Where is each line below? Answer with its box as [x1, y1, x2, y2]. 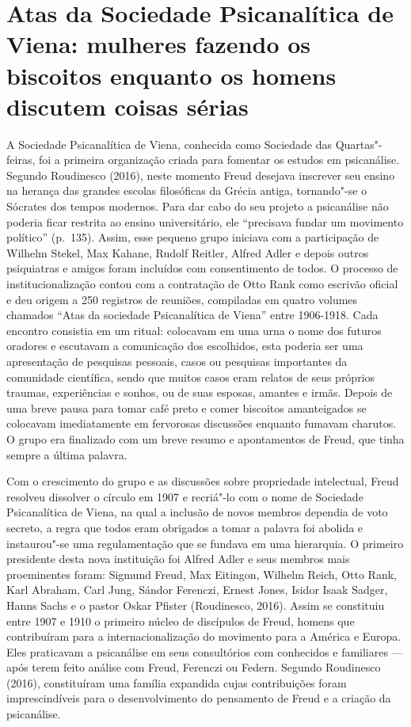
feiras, [6, 151, 36, 168]
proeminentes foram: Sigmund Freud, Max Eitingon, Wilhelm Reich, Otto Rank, [6, 565, 397, 582]
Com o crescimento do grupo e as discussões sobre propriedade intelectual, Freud [6, 473, 399, 489]
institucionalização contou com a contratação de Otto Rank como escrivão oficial [6, 276, 398, 292]
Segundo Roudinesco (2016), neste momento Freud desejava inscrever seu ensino [6, 166, 395, 183]
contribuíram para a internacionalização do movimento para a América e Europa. [6, 628, 401, 645]
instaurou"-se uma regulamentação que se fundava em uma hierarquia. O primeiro [6, 535, 404, 551]
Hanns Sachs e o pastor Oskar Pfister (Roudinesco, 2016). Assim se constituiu [6, 596, 385, 613]
